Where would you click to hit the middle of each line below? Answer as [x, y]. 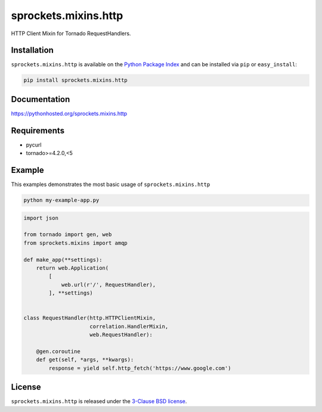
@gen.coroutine [58, 351]
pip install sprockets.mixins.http [75, 80]
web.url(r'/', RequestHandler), [109, 284]
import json [41, 218]
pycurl [34, 145]
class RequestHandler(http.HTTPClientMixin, [90, 318]
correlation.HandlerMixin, [129, 326]
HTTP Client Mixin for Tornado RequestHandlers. [71, 33]
